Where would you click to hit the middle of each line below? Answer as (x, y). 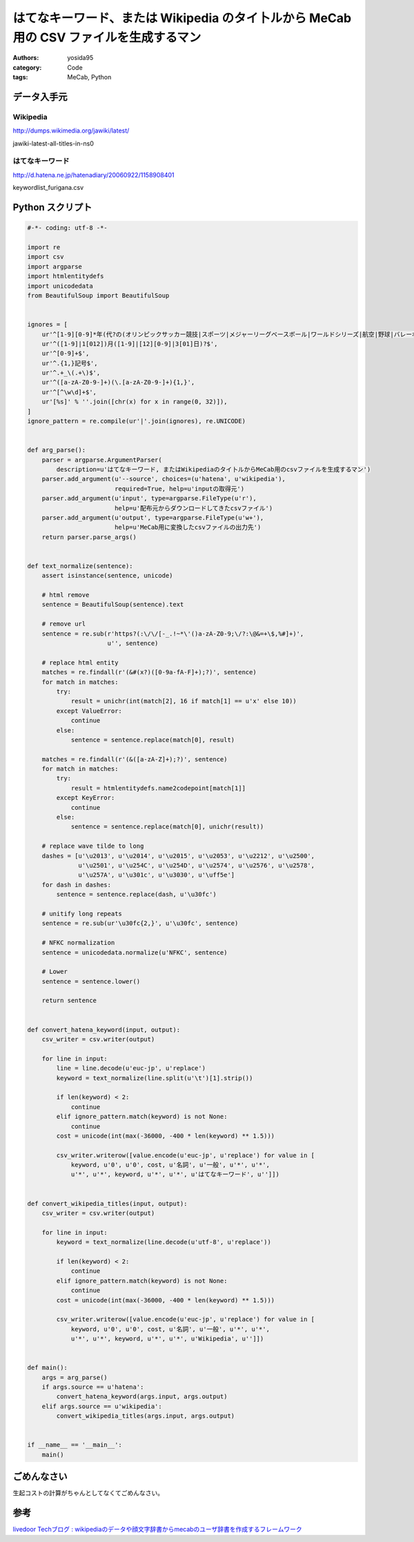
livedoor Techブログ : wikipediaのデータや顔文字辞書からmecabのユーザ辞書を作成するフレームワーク (158, 1530)
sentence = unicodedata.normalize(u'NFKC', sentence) (135, 952)
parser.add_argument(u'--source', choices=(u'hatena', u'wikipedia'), (164, 479)
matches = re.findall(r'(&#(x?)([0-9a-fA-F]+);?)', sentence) (149, 672)
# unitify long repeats (82, 914)
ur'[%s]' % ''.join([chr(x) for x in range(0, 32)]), (135, 402)
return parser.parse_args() (89, 537)
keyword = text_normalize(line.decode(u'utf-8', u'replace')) (164, 1242)
